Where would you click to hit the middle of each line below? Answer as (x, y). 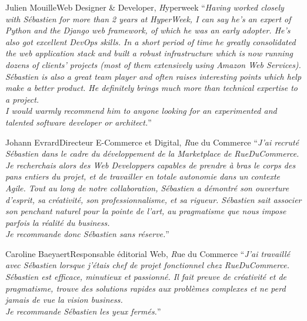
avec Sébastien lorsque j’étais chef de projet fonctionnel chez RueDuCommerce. (147, 265)
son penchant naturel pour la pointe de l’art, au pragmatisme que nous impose (146, 211)
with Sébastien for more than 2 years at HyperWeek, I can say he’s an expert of (148, 18)
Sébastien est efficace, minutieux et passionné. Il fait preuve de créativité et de (146, 277)
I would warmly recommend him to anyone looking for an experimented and (141, 111)
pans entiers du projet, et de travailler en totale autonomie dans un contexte (143, 176)
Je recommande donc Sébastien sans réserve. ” (87, 234)
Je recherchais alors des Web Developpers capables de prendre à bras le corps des (151, 165)
